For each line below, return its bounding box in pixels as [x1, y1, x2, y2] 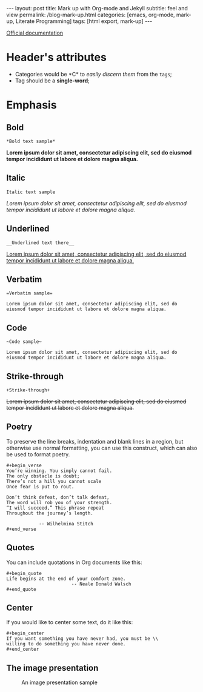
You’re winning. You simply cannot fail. [6, 468, 113, 474]
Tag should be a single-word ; [15, 77, 90, 84]
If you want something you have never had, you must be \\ [6, 636, 159, 642]
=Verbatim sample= [6, 290, 53, 296]
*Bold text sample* [6, 138, 56, 144]
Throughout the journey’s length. [6, 510, 94, 516]
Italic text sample [6, 189, 56, 195]
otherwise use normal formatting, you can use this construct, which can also [6, 444, 198, 451]
